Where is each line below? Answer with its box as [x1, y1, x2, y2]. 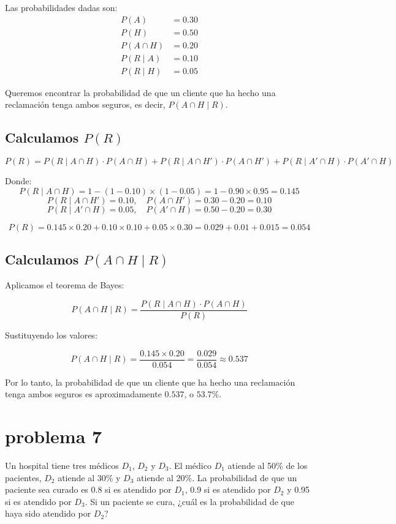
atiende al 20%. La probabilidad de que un [137, 471, 297, 484]
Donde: [5, 174, 32, 187]
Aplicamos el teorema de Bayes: [5, 279, 124, 291]
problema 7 [5, 423, 102, 448]
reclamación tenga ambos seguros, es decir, [5, 98, 166, 111]
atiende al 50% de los [227, 458, 308, 471]
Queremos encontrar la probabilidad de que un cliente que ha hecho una [5, 86, 276, 99]
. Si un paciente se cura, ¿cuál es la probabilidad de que [85, 495, 294, 507]
